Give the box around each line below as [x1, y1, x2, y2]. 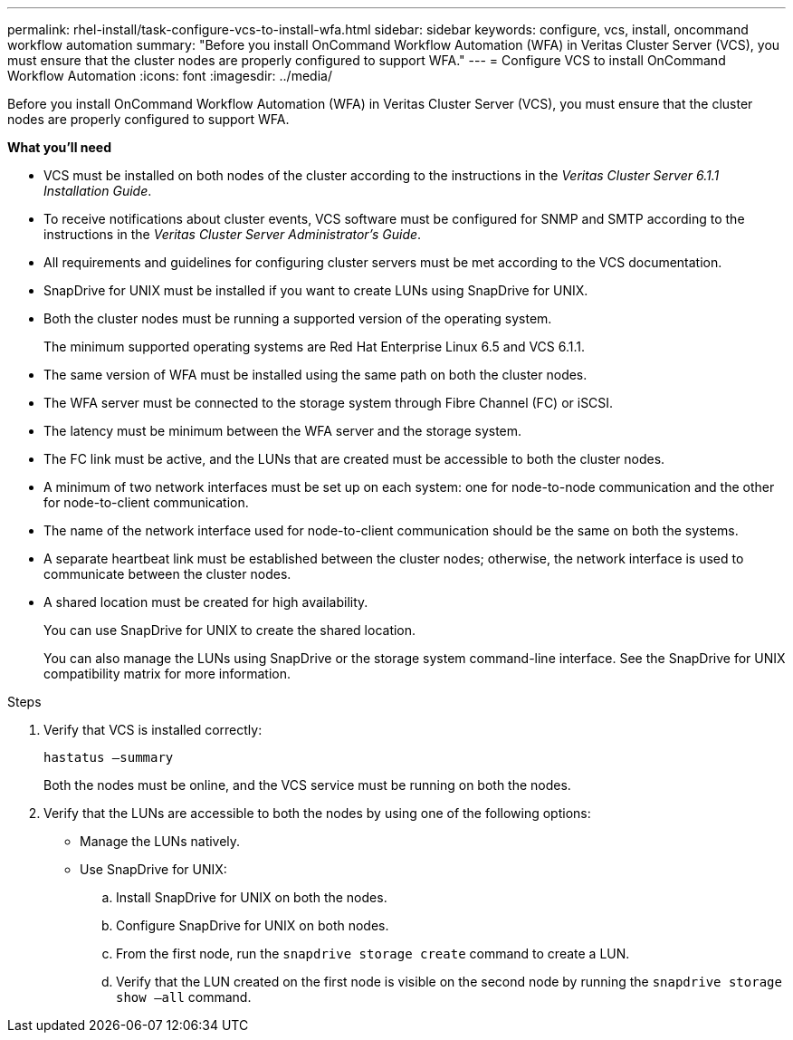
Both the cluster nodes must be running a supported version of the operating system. [43, 311, 552, 326]
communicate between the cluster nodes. [43, 566, 291, 582]
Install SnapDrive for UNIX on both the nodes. [116, 890, 387, 905]
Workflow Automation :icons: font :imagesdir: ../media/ [7, 68, 332, 83]
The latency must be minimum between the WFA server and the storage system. [43, 423, 522, 438]
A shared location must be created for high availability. [43, 594, 368, 610]
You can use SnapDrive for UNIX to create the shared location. [43, 622, 416, 638]
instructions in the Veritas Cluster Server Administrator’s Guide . [43, 226, 422, 242]
